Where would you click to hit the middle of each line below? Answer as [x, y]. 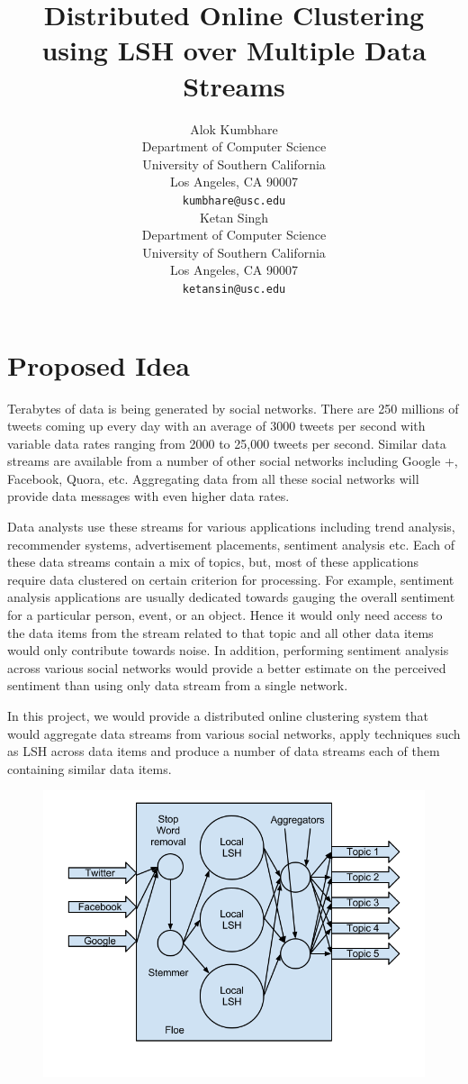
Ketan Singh [234, 217]
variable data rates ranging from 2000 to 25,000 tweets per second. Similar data [227, 443]
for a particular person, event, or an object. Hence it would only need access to [225, 615]
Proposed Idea [99, 364]
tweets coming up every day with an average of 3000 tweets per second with [216, 426]
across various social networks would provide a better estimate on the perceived [227, 667]
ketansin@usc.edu [234, 289]
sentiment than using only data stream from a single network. [178, 685]
